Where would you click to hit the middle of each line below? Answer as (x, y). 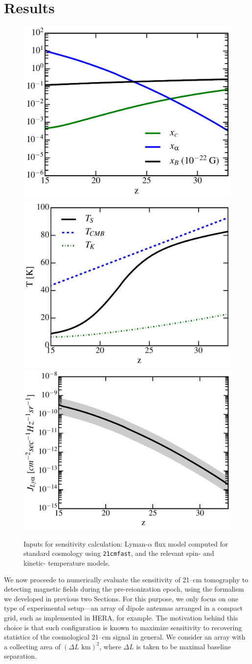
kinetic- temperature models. (67, 562)
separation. (21, 656)
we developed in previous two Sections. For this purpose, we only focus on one (121, 598)
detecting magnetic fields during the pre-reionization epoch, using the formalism (124, 589)
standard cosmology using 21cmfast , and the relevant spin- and (119, 553)
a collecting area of (32, 646)
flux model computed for (191, 543)
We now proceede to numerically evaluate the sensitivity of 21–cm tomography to (126, 579)
